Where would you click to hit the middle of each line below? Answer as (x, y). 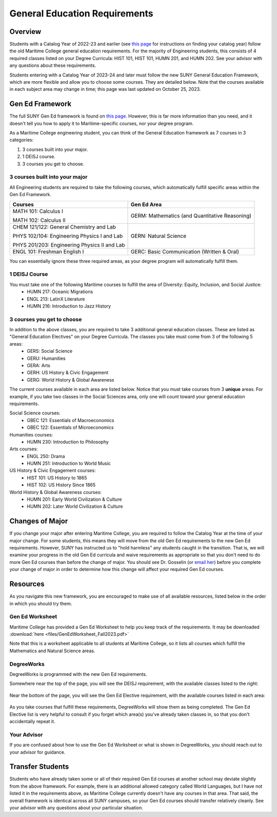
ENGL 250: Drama (46, 456)
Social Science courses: (35, 413)
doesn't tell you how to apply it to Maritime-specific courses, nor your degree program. (102, 123)
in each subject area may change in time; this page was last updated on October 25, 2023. (105, 89)
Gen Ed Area (146, 204)
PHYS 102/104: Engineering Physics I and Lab (68, 236)
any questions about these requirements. (53, 65)
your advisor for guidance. (37, 752)
